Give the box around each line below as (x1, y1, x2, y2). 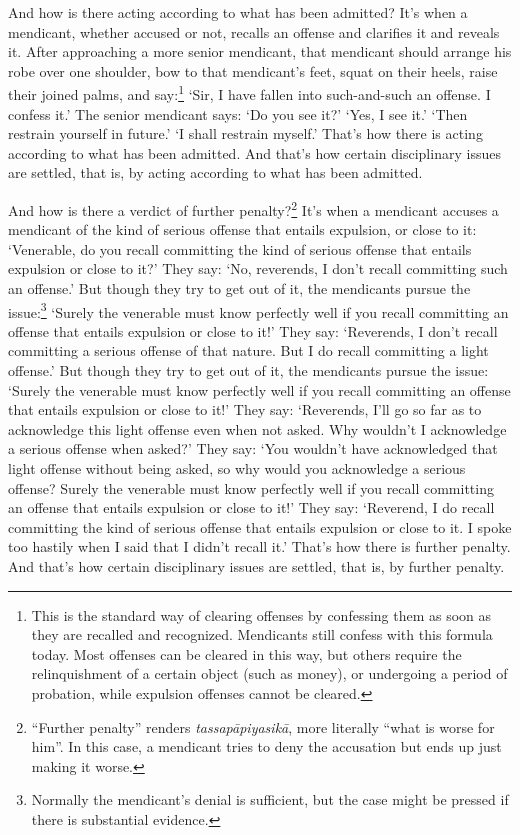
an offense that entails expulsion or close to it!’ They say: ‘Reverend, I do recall (8, 497, 495, 518)
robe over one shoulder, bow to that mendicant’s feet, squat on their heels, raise (8, 60, 498, 81)
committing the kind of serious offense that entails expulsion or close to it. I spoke (8, 516, 512, 537)
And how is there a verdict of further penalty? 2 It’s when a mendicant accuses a (8, 197, 499, 220)
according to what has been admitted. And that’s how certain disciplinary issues (8, 142, 501, 163)
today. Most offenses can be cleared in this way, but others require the (31, 643, 462, 664)
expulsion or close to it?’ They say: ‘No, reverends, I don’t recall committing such (8, 258, 508, 279)
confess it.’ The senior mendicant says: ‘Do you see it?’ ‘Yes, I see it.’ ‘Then (8, 103, 468, 124)
